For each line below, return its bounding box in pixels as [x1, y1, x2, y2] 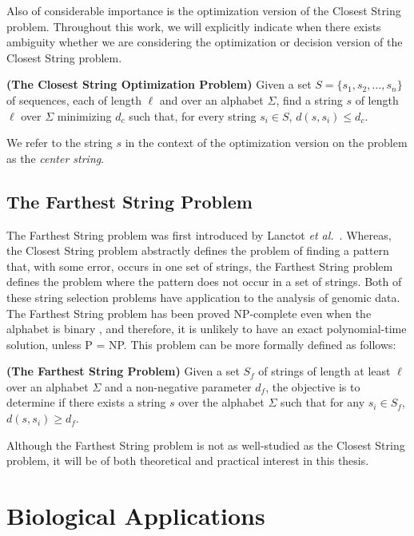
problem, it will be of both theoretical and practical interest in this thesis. [6, 452, 369, 469]
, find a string [276, 91, 343, 108]
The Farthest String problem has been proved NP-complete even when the [6, 304, 372, 321]
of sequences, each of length [6, 91, 141, 108]
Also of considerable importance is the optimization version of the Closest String [6, 2, 401, 18]
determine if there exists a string [6, 394, 166, 411]
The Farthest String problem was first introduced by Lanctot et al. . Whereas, [6, 226, 392, 243]
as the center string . [6, 149, 105, 166]
